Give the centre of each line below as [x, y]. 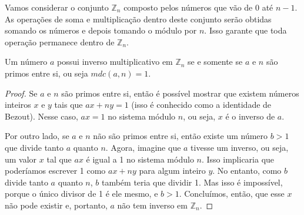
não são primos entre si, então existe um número [181, 136]
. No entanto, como [247, 171]
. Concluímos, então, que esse [232, 193]
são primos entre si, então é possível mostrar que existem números [180, 93]
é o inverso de [250, 116]
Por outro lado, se [37, 136]
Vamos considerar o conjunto [57, 7]
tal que [59, 159]
